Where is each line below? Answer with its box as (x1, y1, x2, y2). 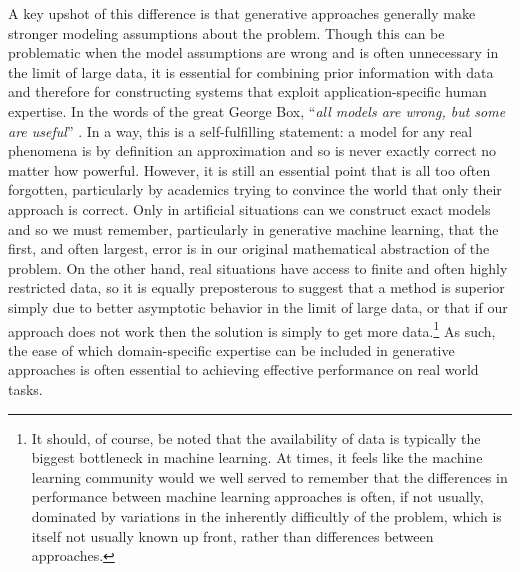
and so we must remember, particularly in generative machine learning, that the (8, 218, 499, 239)
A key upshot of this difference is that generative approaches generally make (8, 3, 476, 23)
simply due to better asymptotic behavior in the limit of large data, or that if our (8, 296, 508, 317)
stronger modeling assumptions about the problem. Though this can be (8, 22, 445, 43)
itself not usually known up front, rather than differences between (31, 525, 434, 546)
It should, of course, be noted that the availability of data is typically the (31, 427, 481, 448)
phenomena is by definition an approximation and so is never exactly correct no (8, 140, 497, 161)
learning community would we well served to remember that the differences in (31, 466, 508, 487)
